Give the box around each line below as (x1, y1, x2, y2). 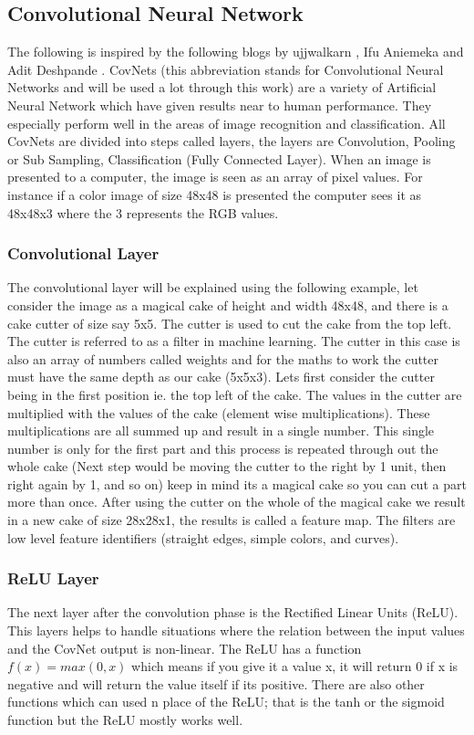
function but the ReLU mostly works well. (7, 710, 243, 730)
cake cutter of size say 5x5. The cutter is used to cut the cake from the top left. (7, 313, 452, 332)
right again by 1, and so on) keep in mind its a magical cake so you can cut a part (7, 474, 467, 493)
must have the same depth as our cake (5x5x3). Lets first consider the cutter (7, 367, 435, 386)
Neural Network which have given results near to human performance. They (7, 95, 432, 114)
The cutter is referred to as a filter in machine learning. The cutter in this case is (7, 331, 460, 351)
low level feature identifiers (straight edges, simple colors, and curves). (7, 528, 399, 547)
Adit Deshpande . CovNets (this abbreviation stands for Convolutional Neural (7, 59, 444, 79)
